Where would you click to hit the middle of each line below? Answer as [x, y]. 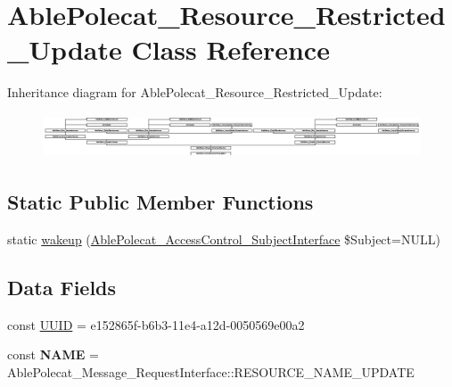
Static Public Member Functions [160, 202]
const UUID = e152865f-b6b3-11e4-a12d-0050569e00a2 [156, 324]
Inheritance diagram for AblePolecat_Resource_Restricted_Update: [195, 92]
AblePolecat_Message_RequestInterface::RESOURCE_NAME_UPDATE [211, 371]
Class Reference [230, 49]
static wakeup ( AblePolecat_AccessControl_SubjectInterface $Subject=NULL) [224, 239]
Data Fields [62, 287]
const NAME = [53, 354]
